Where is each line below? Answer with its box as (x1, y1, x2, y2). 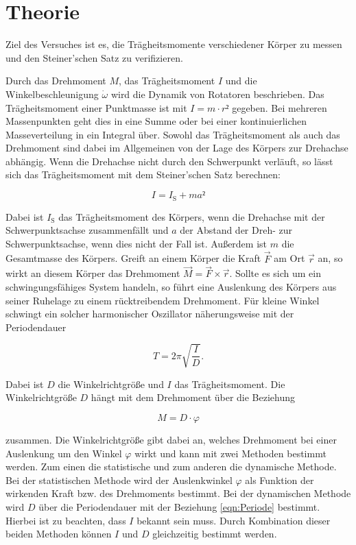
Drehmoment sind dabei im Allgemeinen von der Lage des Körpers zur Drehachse (5, 141, 348, 155)
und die (225, 73, 257, 88)
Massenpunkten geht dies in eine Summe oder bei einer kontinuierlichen (5, 114, 307, 128)
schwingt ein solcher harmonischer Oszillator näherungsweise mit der (5, 306, 294, 321)
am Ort (274, 251, 305, 265)
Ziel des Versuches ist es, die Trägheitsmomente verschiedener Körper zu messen (5, 37, 342, 51)
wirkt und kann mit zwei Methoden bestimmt (134, 446, 327, 460)
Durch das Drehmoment (5, 73, 106, 88)
